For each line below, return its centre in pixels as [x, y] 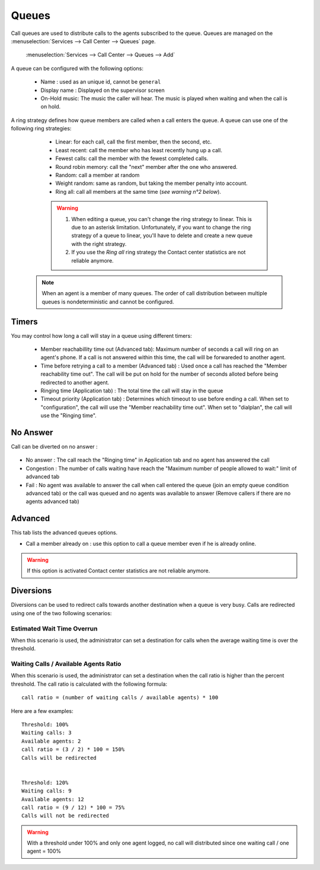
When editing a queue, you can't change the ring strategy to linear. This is [161, 219]
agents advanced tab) [52, 501]
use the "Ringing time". [69, 415]
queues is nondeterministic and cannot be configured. [108, 302]
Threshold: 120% [45, 783]
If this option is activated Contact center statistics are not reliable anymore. [119, 571]
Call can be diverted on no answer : [54, 447]
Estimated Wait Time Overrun [54, 628]
